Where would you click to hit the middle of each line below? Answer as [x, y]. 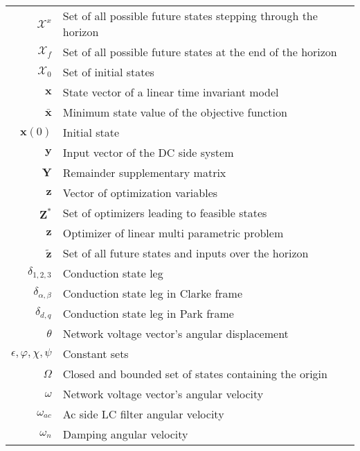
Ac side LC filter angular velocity [143, 414]
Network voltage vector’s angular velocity [163, 394]
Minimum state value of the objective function [175, 112]
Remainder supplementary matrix [144, 172]
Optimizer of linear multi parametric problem [173, 233]
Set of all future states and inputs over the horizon [186, 253]
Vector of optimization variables [140, 193]
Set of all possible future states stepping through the [190, 16]
